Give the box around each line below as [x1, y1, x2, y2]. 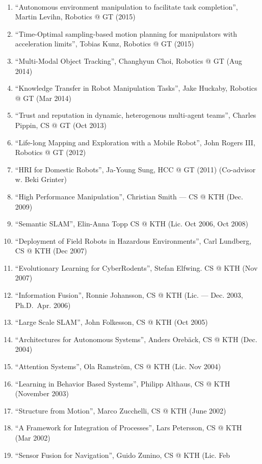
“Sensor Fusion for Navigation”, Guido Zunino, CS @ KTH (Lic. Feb [15, 449, 230, 460]
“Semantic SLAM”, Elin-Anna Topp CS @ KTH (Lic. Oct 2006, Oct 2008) [15, 218, 248, 229]
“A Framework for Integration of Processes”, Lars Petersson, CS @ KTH [15, 422, 242, 433]
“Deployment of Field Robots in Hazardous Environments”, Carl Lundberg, [15, 235, 252, 246]
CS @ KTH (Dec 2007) [15, 245, 87, 256]
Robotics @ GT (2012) [15, 147, 86, 158]
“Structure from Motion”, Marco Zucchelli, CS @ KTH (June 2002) [15, 405, 226, 416]
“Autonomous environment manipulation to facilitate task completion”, [15, 1, 238, 12]
